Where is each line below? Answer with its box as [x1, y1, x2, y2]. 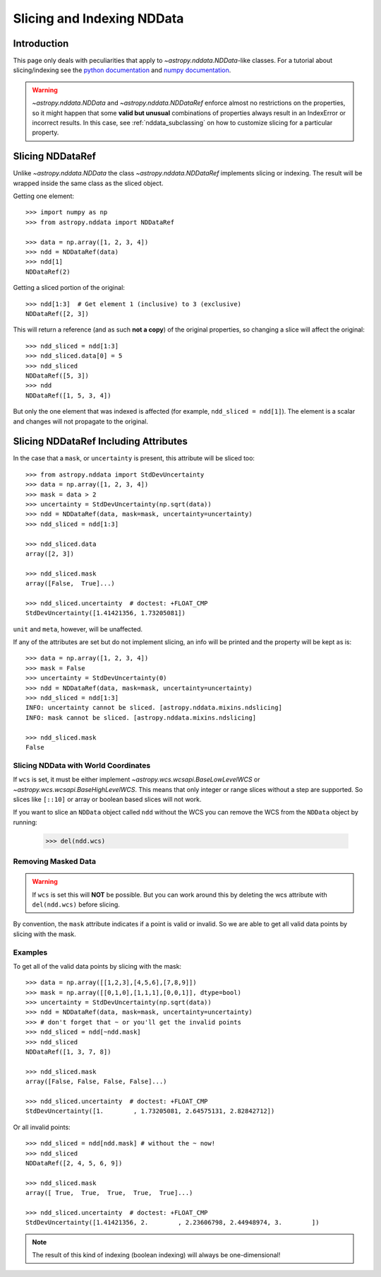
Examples [13, 947, 48, 957]
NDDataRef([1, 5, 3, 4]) [25, 391, 111, 400]
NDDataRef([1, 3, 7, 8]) [25, 1048, 111, 1056]
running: [13, 817, 38, 827]
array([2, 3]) [25, 549, 74, 558]
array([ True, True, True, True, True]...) [25, 1189, 193, 1197]
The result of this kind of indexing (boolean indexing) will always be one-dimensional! [32, 1251, 281, 1259]
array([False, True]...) [25, 580, 116, 588]
